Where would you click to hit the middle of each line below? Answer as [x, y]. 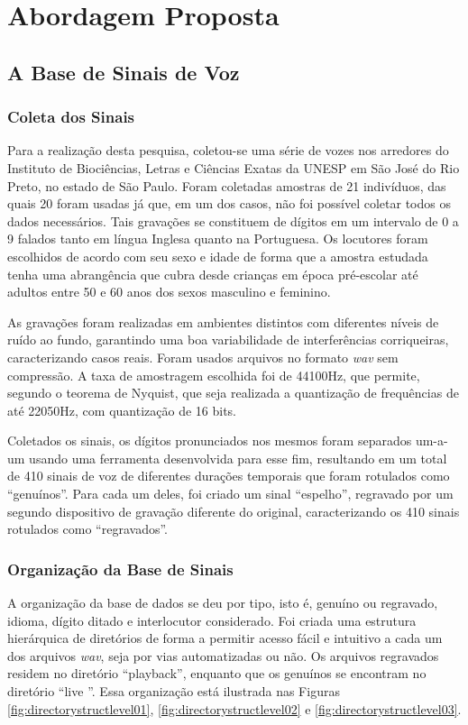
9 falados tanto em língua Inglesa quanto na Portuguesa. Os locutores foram [218, 239]
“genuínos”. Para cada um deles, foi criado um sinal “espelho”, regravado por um [230, 494]
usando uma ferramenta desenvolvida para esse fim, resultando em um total [238, 458]
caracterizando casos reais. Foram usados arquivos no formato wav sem [203, 357]
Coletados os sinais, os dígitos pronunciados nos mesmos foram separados [210, 441]
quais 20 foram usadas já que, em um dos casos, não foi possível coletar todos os [229, 203]
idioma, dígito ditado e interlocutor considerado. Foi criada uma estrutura [212, 620]
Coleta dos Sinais [71, 117]
